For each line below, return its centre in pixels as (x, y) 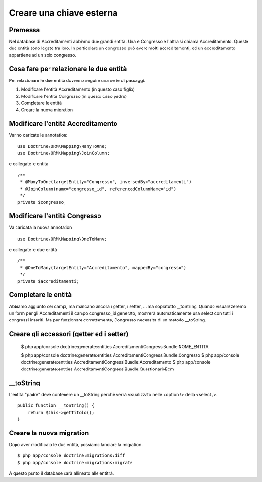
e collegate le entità (29, 164)
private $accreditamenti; (49, 281)
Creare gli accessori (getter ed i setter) (69, 334)
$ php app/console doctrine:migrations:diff (72, 456)
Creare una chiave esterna (63, 13)
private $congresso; (42, 202)
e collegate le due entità (33, 250)
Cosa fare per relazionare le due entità (68, 69)
